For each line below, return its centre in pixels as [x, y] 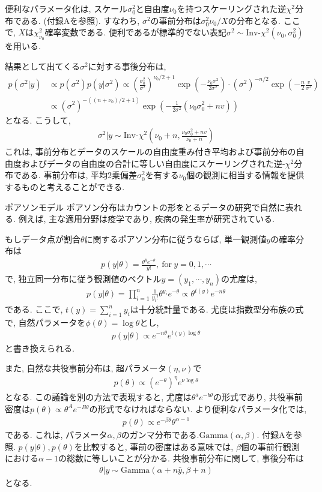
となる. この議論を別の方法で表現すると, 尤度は [98, 397]
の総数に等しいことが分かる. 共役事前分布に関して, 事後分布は [181, 458]
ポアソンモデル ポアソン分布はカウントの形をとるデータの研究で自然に [145, 207]
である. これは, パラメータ [56, 435]
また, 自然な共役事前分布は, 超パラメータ [86, 368]
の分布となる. [254, 20]
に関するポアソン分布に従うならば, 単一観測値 [175, 238]
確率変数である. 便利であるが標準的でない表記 [135, 32]
